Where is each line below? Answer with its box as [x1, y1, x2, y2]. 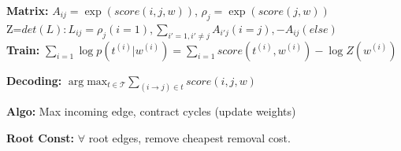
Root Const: [6, 130, 74, 146]
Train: [6, 41, 40, 57]
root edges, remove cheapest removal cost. [88, 130, 291, 146]
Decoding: [6, 72, 62, 88]
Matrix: [6, 2, 49, 18]
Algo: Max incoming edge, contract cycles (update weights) [6, 103, 296, 120]
